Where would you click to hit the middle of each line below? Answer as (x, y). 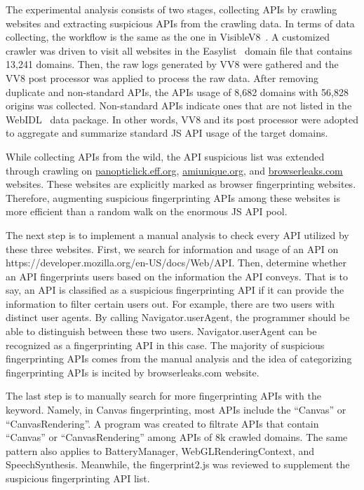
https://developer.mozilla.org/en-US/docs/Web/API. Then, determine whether (176, 263)
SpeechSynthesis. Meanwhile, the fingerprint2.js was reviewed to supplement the (178, 464)
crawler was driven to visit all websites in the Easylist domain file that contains (179, 50)
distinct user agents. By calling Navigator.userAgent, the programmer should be (178, 317)
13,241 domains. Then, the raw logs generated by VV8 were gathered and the (172, 64)
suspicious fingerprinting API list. (78, 478)
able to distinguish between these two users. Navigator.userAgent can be (161, 331)
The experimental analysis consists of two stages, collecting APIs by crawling (171, 9)
